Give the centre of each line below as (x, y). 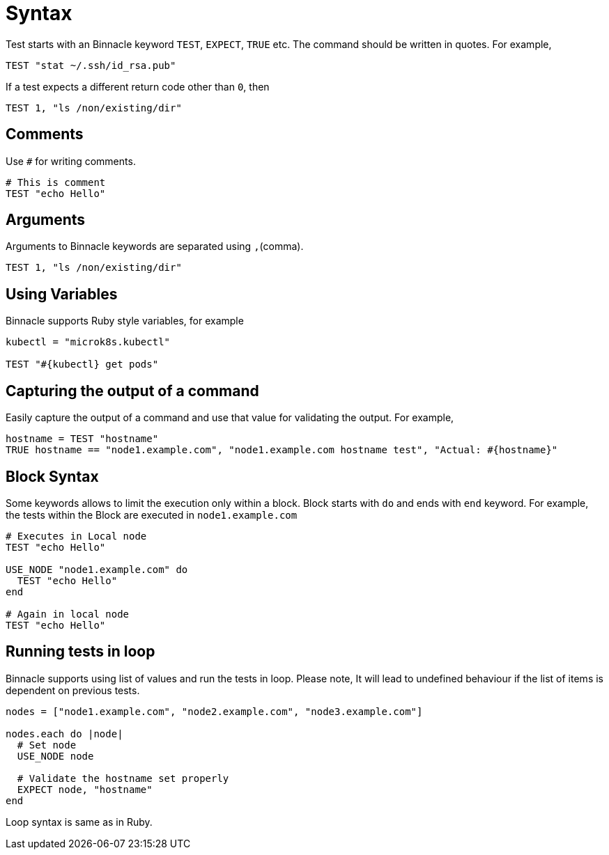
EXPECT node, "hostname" (85, 789)
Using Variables (62, 294)
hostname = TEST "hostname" (82, 439)
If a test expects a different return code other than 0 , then (138, 86)
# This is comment (56, 182)
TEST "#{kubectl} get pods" (82, 364)
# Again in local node (68, 614)
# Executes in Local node (76, 536)
